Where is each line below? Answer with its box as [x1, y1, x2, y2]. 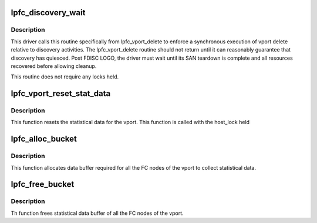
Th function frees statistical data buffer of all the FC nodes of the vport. [11, 210, 184, 217]
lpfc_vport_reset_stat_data [11, 88, 111, 99]
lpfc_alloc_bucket [11, 134, 77, 144]
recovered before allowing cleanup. [11, 62, 97, 70]
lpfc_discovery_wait [11, 8, 86, 18]
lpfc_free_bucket [11, 179, 75, 190]
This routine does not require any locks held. [11, 73, 119, 80]
